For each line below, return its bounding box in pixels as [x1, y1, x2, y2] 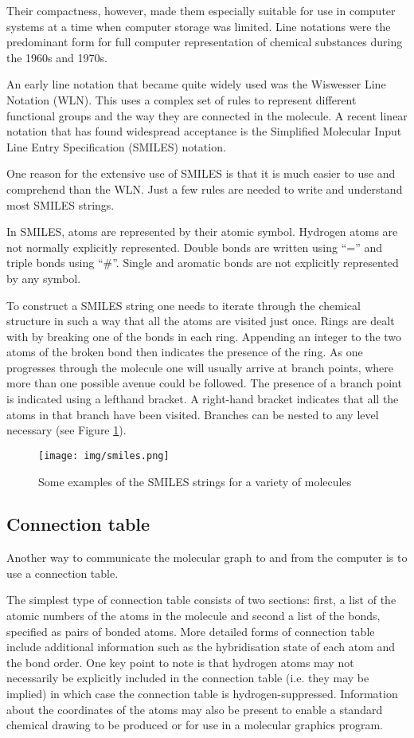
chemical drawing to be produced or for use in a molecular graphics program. [6, 716, 383, 733]
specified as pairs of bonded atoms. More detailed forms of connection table [6, 622, 375, 639]
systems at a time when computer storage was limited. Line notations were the [6, 18, 391, 34]
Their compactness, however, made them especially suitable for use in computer [6, 2, 396, 18]
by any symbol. [6, 269, 81, 286]
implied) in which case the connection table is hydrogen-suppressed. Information [6, 685, 398, 702]
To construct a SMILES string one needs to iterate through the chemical [6, 296, 361, 313]
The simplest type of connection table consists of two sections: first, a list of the [6, 591, 396, 608]
